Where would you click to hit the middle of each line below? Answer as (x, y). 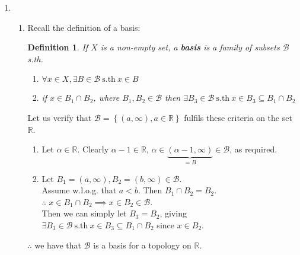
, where (106, 98)
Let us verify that (60, 117)
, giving (173, 213)
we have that (58, 245)
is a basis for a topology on (142, 245)
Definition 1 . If (58, 47)
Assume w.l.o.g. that (79, 190)
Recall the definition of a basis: (84, 27)
